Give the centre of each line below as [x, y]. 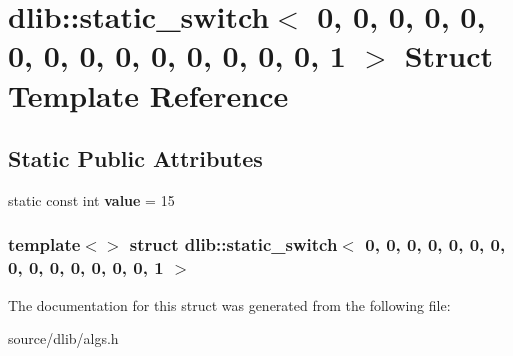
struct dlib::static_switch [233, 244]
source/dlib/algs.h [63, 338]
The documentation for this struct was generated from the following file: [229, 304]
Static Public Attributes [135, 158]
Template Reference [148, 94]
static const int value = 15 [91, 199]
